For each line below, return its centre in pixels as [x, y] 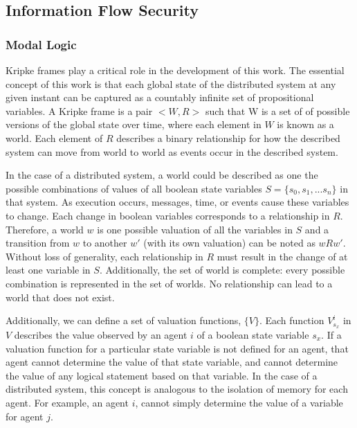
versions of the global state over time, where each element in [134, 124]
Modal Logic [41, 44]
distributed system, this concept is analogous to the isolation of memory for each [177, 389]
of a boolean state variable [253, 334]
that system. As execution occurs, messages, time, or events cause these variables [177, 202]
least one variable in [48, 270]
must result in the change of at [282, 256]
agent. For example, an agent [67, 402]
